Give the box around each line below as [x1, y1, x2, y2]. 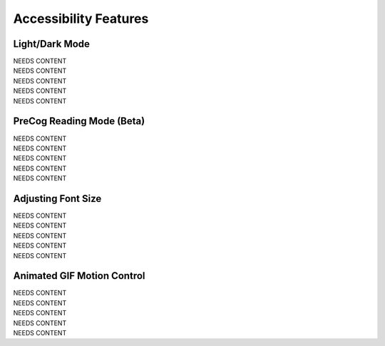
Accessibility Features [13, 11, 149, 26]
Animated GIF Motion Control [13, 270, 145, 282]
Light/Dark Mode [13, 38, 91, 50]
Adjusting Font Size [13, 193, 102, 205]
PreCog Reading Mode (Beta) [13, 115, 145, 128]
